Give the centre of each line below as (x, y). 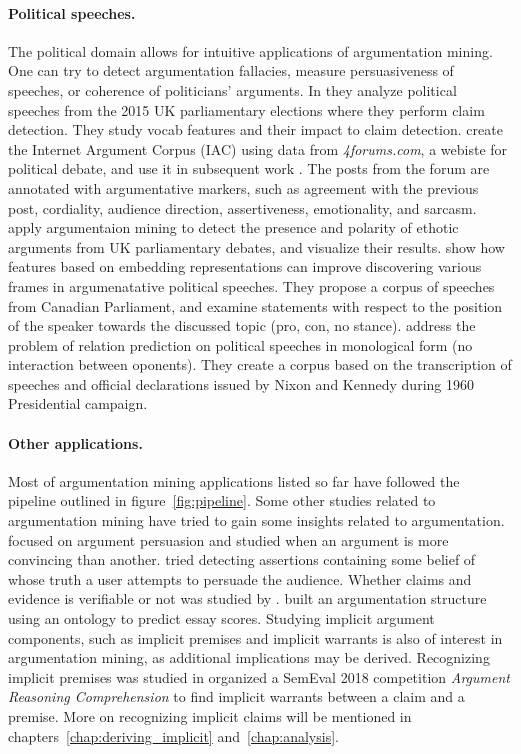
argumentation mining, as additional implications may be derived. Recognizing (249, 657)
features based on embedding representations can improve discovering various (245, 266)
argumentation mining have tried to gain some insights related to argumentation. (256, 520)
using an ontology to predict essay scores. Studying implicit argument (221, 618)
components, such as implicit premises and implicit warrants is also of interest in (255, 637)
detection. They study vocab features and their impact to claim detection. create (255, 129)
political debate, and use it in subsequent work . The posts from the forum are (249, 168)
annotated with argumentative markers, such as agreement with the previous (243, 187)
